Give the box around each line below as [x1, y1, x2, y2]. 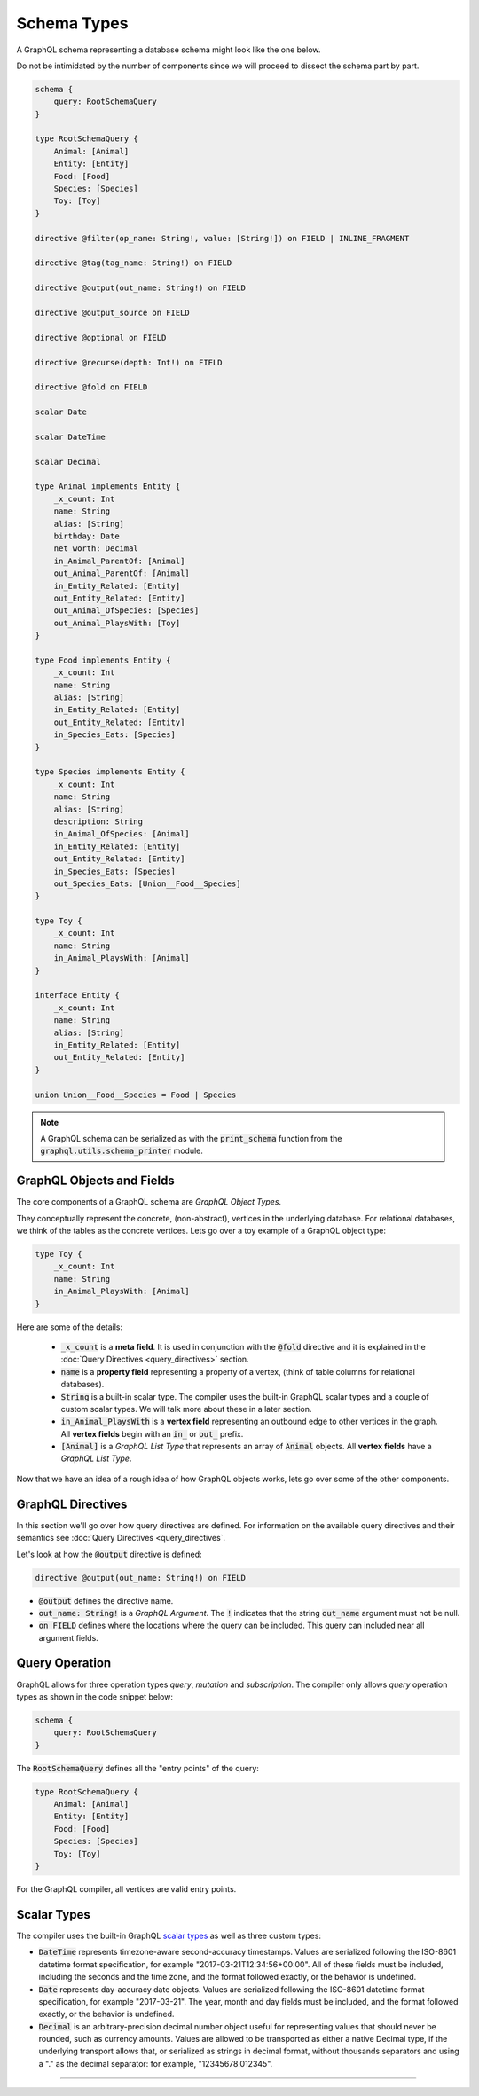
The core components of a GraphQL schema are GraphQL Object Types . [16, 1197, 282, 1207]
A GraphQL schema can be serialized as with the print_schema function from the [40, 1133, 342, 1143]
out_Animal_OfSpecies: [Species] [53, 606, 200, 616]
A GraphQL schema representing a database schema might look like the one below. [16, 44, 321, 55]
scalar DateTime [35, 431, 106, 442]
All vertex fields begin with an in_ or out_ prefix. [60, 1428, 244, 1439]
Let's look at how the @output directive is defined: [16, 1549, 202, 1559]
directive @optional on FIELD [35, 333, 167, 342]
